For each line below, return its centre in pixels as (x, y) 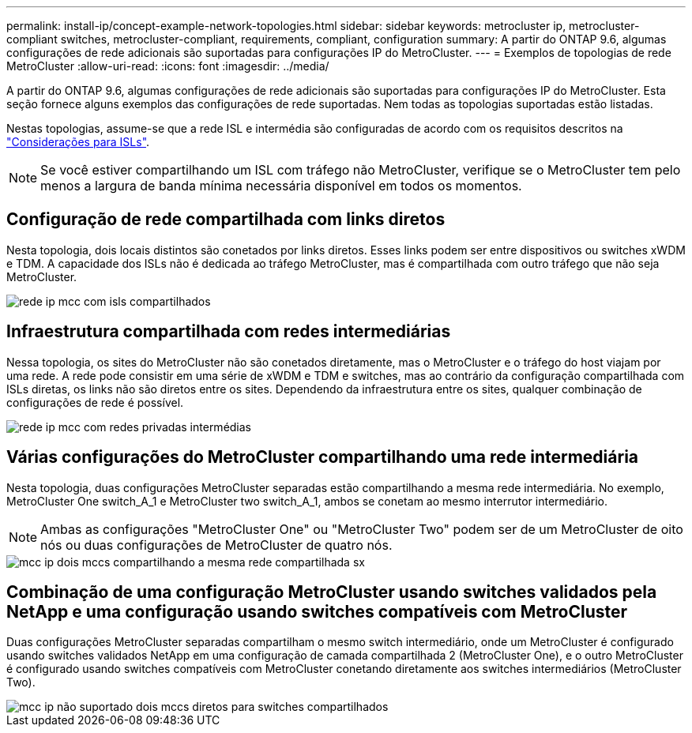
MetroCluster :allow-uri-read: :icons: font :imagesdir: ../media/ (168, 66)
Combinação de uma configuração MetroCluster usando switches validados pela (332, 592)
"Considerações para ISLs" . (78, 142)
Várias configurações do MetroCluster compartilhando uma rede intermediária (323, 457)
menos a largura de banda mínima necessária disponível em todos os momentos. (281, 186)
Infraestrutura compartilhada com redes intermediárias (229, 332)
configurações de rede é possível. (95, 402)
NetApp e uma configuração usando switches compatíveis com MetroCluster (317, 611)
